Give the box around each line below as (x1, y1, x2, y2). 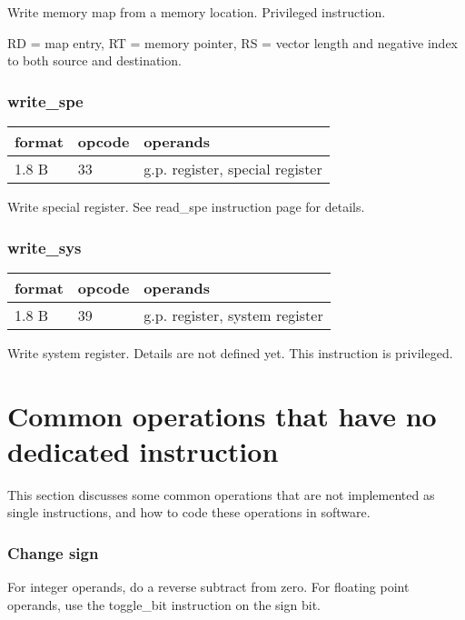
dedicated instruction (7, 432, 279, 469)
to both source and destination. (7, 51, 182, 70)
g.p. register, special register (143, 158, 322, 179)
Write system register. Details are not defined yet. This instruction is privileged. (7, 343, 453, 362)
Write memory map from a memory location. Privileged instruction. (7, 3, 386, 21)
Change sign (7, 541, 99, 564)
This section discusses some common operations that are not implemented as (7, 485, 435, 504)
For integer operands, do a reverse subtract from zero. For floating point (7, 577, 410, 596)
